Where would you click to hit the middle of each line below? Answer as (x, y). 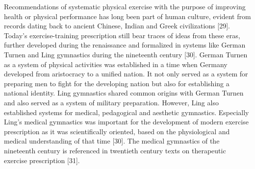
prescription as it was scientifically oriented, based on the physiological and (117, 131)
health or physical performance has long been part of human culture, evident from (127, 16)
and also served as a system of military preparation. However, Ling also (111, 102)
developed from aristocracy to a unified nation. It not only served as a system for (126, 74)
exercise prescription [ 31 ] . (42, 160)
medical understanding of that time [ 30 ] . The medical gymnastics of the (112, 141)
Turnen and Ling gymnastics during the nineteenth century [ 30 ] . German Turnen (126, 54)
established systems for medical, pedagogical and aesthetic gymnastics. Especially (127, 112)
